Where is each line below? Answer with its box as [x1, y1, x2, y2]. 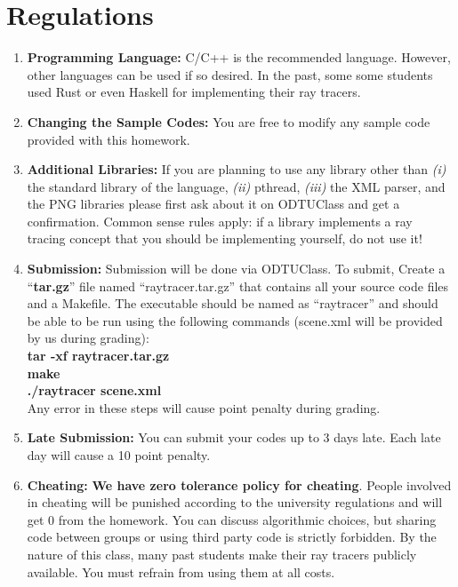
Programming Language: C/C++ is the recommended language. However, [27, 48, 451, 67]
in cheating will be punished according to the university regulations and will [27, 493, 443, 512]
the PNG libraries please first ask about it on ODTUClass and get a [27, 194, 400, 213]
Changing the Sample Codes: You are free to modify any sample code [27, 112, 430, 131]
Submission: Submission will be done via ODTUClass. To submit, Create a [27, 259, 446, 278]
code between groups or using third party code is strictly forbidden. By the [27, 528, 437, 546]
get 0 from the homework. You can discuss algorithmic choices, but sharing [27, 510, 437, 528]
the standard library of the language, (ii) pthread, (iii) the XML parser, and [27, 177, 446, 195]
